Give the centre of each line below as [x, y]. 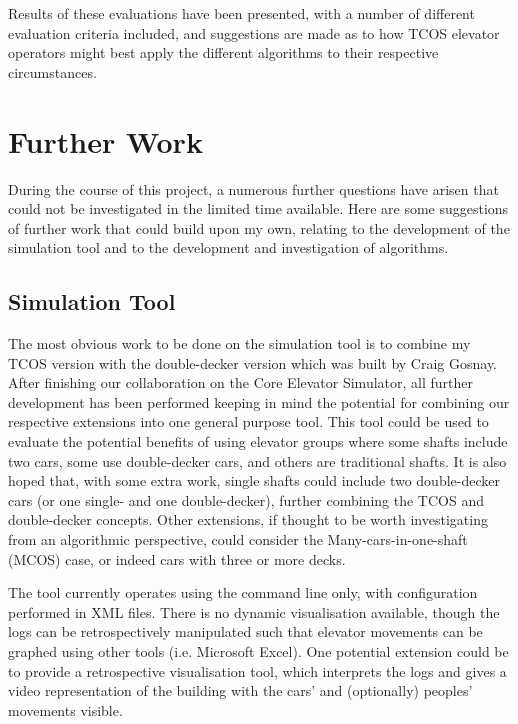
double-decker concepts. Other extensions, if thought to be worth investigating [248, 519]
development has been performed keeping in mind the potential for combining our [259, 401]
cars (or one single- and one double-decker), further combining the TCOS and [246, 499]
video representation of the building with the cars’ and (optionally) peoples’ [240, 690]
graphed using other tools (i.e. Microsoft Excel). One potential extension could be [258, 650]
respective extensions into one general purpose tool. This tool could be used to [248, 421]
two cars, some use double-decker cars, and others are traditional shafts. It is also [257, 460]
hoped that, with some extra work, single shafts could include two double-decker [254, 480]
